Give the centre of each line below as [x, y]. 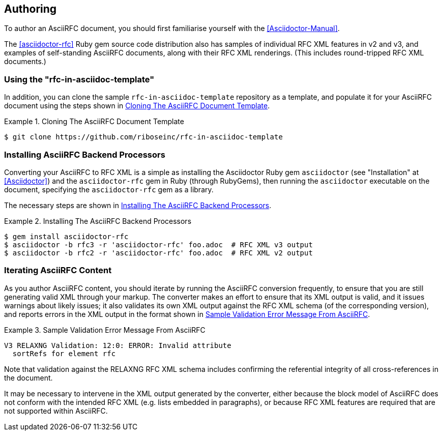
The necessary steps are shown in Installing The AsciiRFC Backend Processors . [138, 205]
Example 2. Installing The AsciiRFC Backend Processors [98, 221]
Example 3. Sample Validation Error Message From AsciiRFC [105, 330]
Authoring [31, 9]
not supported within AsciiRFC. [56, 411]
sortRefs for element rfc [64, 353]
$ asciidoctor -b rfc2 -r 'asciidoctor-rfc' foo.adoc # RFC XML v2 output [158, 253]
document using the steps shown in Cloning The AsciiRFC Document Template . [137, 106]
